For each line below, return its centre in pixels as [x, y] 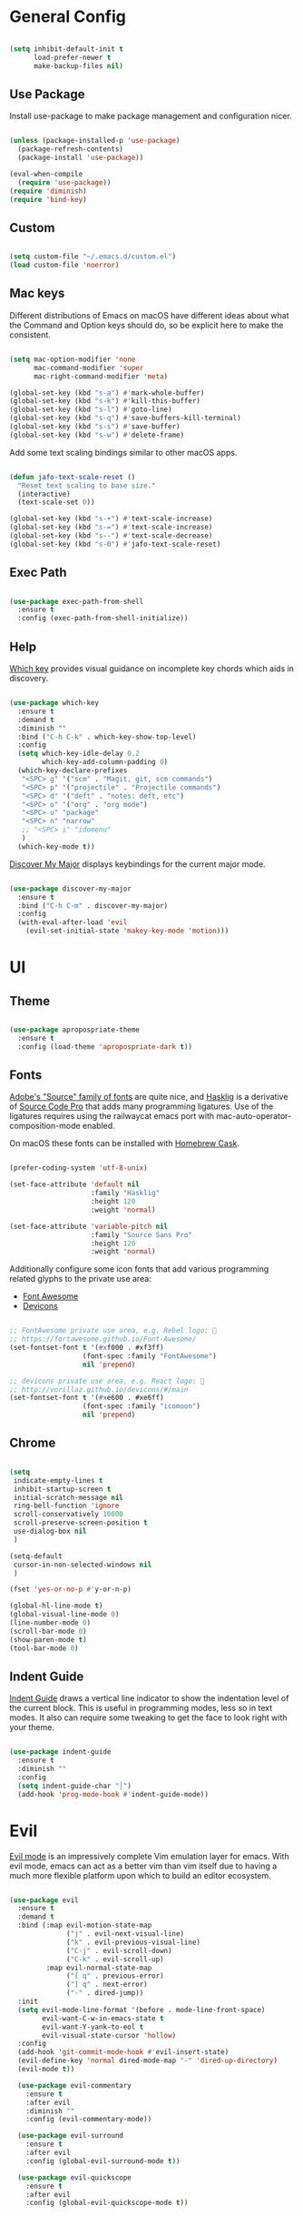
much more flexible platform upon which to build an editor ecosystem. [141, 1875]
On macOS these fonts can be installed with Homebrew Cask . [125, 1143]
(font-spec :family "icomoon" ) [142, 1406]
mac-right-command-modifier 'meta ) [101, 376]
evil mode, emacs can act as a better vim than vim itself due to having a [143, 1866]
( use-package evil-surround [71, 2136]
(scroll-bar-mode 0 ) [49, 1631]
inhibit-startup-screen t [62, 1489]
